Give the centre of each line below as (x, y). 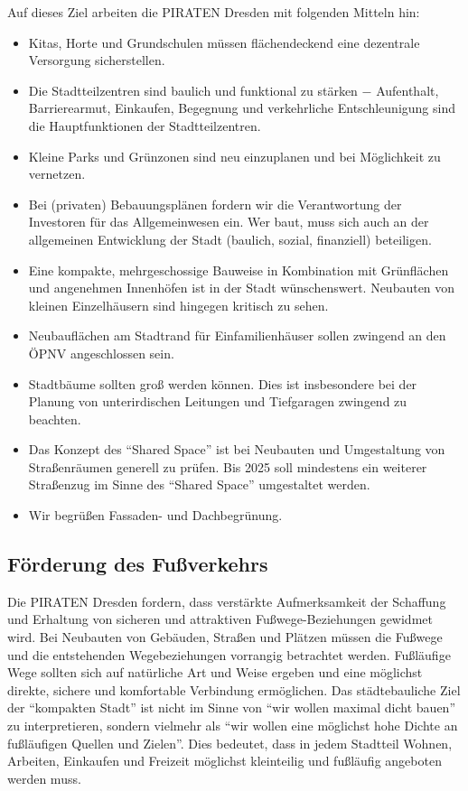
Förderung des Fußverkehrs (138, 564)
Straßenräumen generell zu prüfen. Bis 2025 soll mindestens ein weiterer (228, 466)
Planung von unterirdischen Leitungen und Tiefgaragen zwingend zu (218, 401)
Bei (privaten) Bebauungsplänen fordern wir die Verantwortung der (215, 204)
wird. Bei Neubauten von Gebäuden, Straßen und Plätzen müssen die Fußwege (225, 637)
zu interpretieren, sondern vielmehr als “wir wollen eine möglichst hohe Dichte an (233, 726)
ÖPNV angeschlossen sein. (101, 353)
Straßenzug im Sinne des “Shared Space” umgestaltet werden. (199, 484)
